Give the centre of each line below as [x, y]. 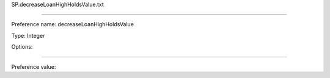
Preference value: [34, 66]
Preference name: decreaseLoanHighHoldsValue [73, 24]
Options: [22, 47]
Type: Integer [28, 35]
